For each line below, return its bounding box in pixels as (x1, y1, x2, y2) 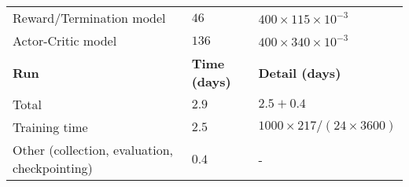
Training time (13, 118, 88, 136)
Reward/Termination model (13, 9, 166, 27)
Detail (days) (258, 63, 341, 82)
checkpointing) (13, 159, 93, 177)
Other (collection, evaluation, (13, 141, 174, 159)
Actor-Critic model (13, 31, 117, 49)
